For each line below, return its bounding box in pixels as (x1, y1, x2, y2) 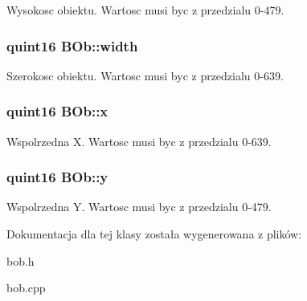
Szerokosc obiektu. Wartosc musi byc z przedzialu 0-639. (6, 67, 284, 83)
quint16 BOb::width (6, 35, 138, 55)
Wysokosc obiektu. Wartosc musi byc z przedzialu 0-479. (6, 2, 284, 18)
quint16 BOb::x (6, 101, 108, 121)
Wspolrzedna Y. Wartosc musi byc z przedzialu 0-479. (6, 198, 272, 215)
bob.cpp (6, 279, 46, 296)
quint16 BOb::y (6, 167, 108, 187)
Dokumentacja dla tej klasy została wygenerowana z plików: (6, 226, 302, 242)
